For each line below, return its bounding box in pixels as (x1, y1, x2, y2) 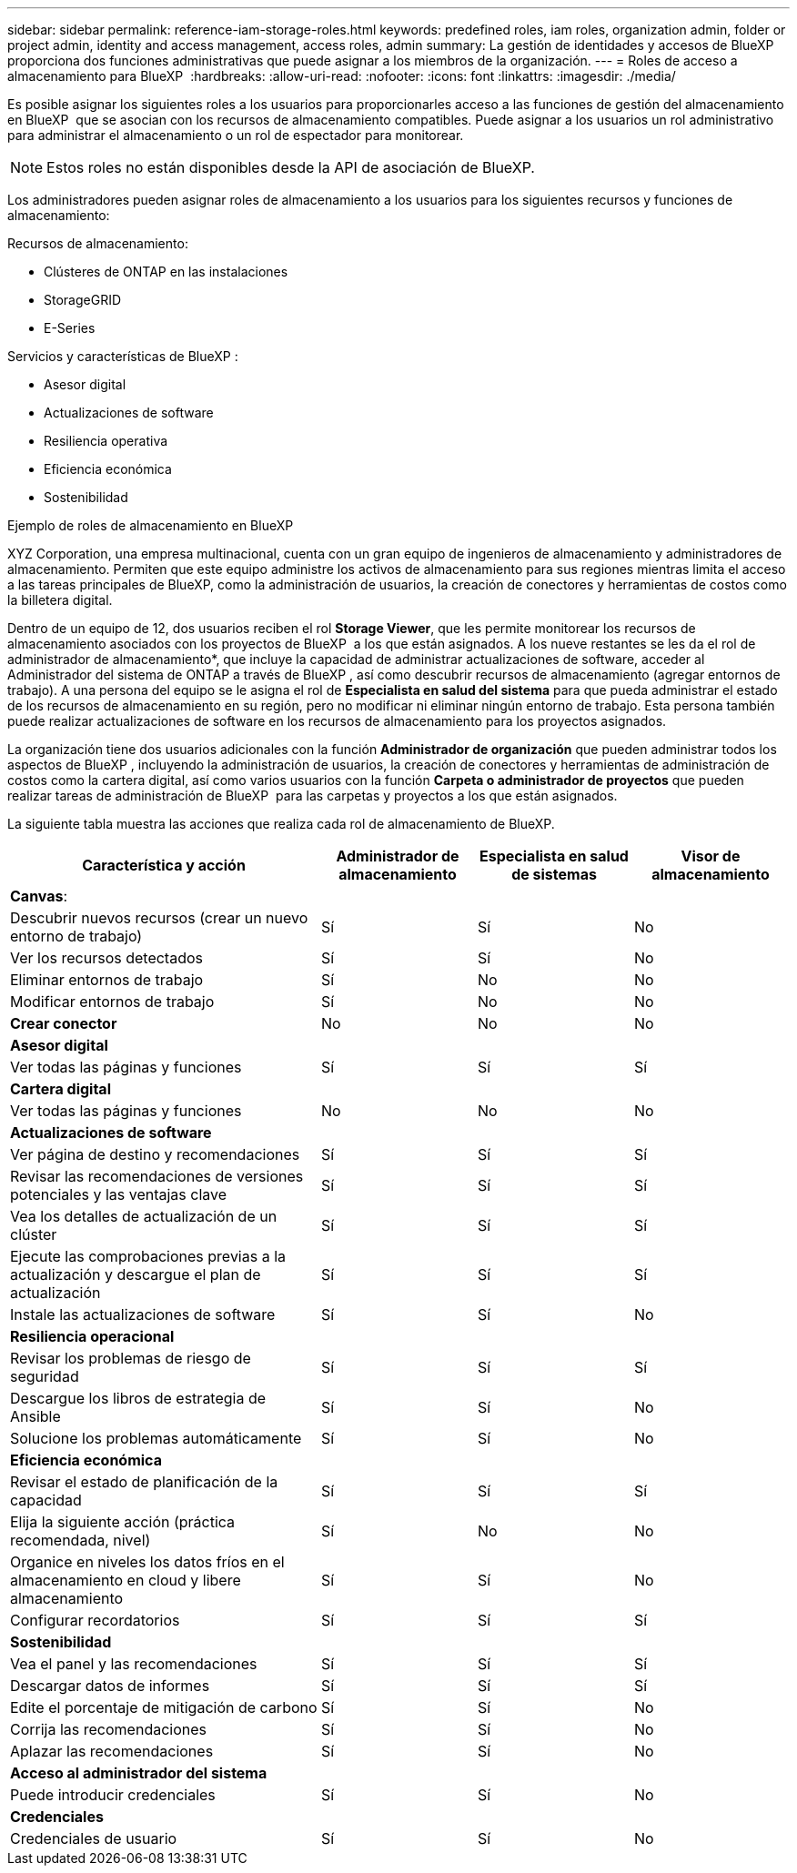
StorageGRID (44, 292, 122, 307)
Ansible (10, 1407, 61, 1425)
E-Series (44, 320, 96, 336)
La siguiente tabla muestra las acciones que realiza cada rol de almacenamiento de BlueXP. (7, 816, 555, 831)
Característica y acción (82, 856, 246, 874)
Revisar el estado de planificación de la (10, 1473, 278, 1491)
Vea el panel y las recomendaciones (10, 1655, 257, 1673)
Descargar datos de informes (10, 1677, 210, 1695)
